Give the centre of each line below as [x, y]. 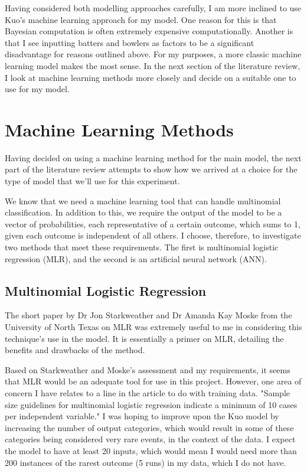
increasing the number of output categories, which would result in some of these [149, 427]
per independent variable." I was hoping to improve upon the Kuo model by [142, 416]
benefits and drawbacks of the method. [75, 350]
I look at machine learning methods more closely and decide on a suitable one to [151, 77]
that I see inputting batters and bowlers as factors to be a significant [130, 42]
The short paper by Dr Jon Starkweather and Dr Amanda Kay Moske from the [148, 315]
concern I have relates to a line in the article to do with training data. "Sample [148, 392]
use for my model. [37, 89]
